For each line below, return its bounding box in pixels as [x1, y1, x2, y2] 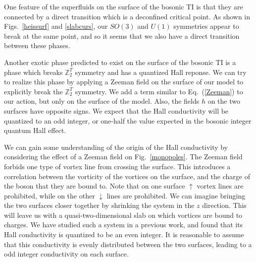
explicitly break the [4, 86, 63, 96]
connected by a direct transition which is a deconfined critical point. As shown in [4, 11, 251, 21]
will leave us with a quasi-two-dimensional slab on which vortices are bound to [4, 209, 243, 220]
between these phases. [4, 40, 70, 51]
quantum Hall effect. [4, 125, 66, 135]
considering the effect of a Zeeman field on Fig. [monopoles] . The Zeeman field [4, 151, 243, 162]
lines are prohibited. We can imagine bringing [106, 190, 246, 200]
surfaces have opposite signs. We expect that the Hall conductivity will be [4, 105, 229, 116]
